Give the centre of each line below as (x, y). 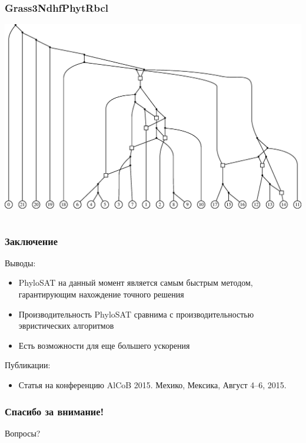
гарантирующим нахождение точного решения (101, 294)
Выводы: (20, 262)
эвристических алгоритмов (66, 325)
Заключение (31, 241)
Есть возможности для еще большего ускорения (104, 345)
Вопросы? (23, 433)
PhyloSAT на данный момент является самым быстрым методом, (136, 282)
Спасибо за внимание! (54, 411)
